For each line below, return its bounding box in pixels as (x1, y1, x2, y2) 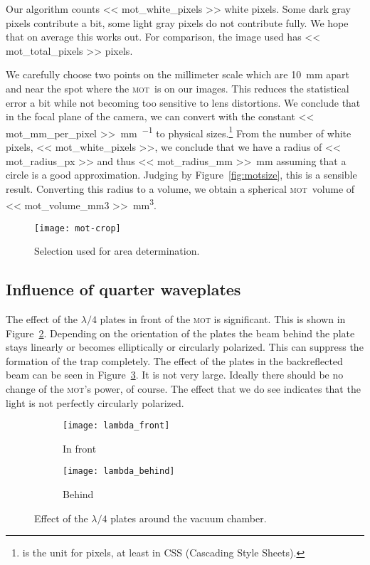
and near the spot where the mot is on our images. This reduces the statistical (6, 80, 349, 95)
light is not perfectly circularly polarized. (6, 395, 184, 410)
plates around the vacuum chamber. (110, 510, 267, 525)
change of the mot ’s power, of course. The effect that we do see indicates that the (6, 381, 361, 396)
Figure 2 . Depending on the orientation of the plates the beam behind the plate (6, 325, 355, 340)
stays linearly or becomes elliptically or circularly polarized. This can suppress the (6, 339, 364, 354)
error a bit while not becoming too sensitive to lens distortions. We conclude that (6, 95, 361, 110)
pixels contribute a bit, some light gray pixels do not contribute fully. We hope (6, 15, 349, 30)
